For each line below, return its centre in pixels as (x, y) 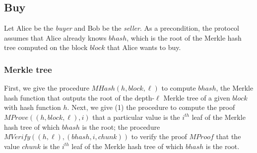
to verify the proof (159, 136)
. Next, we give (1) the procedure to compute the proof (151, 107)
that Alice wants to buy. (144, 47)
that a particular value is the (136, 117)
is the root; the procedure (121, 127)
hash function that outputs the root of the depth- (79, 97)
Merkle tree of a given (197, 97)
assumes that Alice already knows (55, 37)
